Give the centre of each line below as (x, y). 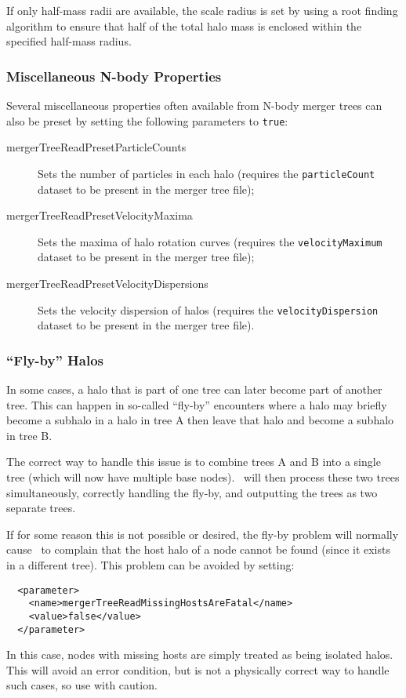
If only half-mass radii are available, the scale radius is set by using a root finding (202, 10)
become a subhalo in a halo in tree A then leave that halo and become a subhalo (200, 420)
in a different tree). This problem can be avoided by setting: (150, 564)
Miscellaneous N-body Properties (114, 76)
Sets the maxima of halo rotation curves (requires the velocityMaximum (210, 241)
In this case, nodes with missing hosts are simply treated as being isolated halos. (200, 654)
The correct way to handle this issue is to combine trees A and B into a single (194, 462)
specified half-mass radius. (69, 41)
